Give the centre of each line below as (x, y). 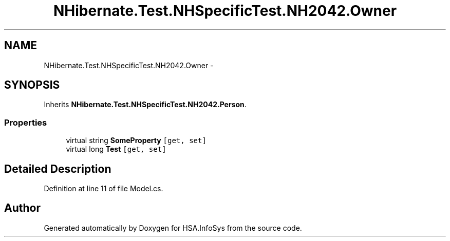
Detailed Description (58, 169)
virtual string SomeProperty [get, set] (136, 140)
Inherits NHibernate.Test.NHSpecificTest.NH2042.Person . (145, 105)
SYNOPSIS (32, 85)
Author (22, 208)
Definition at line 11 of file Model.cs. (104, 189)
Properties (26, 122)
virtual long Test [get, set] (116, 149)
